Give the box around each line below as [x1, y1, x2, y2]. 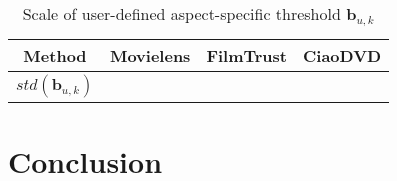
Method [23, 43, 87, 67]
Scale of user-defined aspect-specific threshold [22, 2, 341, 25]
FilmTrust [206, 43, 287, 67]
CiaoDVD [303, 43, 382, 67]
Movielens [109, 43, 191, 67]
